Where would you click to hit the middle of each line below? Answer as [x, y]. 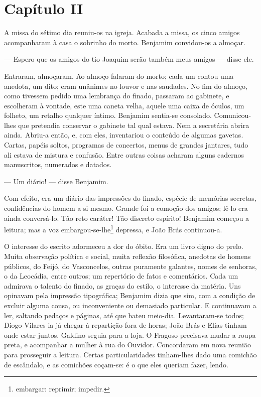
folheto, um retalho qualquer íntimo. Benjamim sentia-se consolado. [108, 115]
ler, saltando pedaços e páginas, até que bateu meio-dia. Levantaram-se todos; [124, 315]
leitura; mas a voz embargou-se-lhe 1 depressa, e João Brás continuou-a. [113, 229]
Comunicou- [233, 115]
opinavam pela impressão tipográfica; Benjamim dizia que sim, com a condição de [130, 295]
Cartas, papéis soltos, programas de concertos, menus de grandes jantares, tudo [126, 145]
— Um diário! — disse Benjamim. [56, 181]
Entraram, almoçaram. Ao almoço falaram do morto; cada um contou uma [119, 76]
